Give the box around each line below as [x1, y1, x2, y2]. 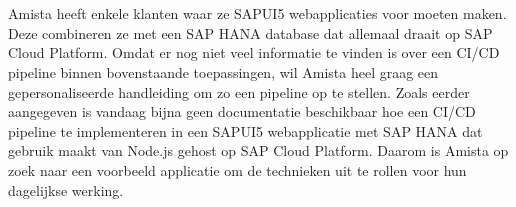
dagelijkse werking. [8, 179, 124, 200]
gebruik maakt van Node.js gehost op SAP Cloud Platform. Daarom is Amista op [8, 140, 509, 161]
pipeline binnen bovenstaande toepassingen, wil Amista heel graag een [8, 61, 439, 82]
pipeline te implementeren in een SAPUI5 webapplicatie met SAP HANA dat [8, 120, 483, 141]
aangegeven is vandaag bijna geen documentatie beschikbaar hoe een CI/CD [8, 101, 476, 122]
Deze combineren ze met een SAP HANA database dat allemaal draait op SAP [8, 22, 493, 43]
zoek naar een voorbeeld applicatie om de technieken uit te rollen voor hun [8, 159, 467, 180]
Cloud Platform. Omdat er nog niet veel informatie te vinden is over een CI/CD [8, 42, 500, 63]
